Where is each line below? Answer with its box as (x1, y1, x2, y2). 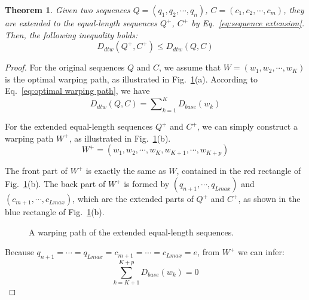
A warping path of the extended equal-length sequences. (29, 225, 234, 238)
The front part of (5, 164, 68, 177)
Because (5, 246, 34, 258)
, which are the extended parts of (72, 192, 194, 205)
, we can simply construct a (197, 120, 298, 133)
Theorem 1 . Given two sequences (5, 4, 130, 16)
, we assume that (158, 61, 221, 74)
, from (197, 246, 220, 258)
